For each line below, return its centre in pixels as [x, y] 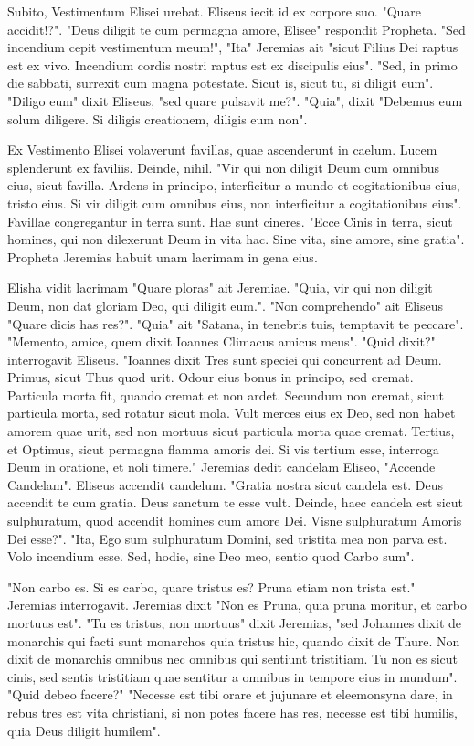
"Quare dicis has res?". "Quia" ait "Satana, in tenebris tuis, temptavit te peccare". [236, 323]
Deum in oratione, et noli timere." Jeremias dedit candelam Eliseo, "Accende [221, 467]
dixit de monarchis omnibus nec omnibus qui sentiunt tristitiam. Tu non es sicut [232, 659]
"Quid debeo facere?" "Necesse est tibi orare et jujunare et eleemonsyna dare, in [230, 694]
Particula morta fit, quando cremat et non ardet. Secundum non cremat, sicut [226, 394]
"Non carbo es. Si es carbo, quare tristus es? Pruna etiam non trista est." [211, 586]
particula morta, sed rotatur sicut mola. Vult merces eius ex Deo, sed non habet [232, 413]
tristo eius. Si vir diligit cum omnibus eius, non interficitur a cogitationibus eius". [235, 202]
